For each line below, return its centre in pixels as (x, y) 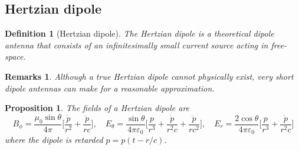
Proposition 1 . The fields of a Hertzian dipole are (97, 108)
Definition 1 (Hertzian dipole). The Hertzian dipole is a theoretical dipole (139, 33)
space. (15, 56)
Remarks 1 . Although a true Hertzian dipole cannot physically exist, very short (149, 76)
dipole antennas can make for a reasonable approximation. (110, 88)
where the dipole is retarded (54, 140)
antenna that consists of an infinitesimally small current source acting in (137, 45)
